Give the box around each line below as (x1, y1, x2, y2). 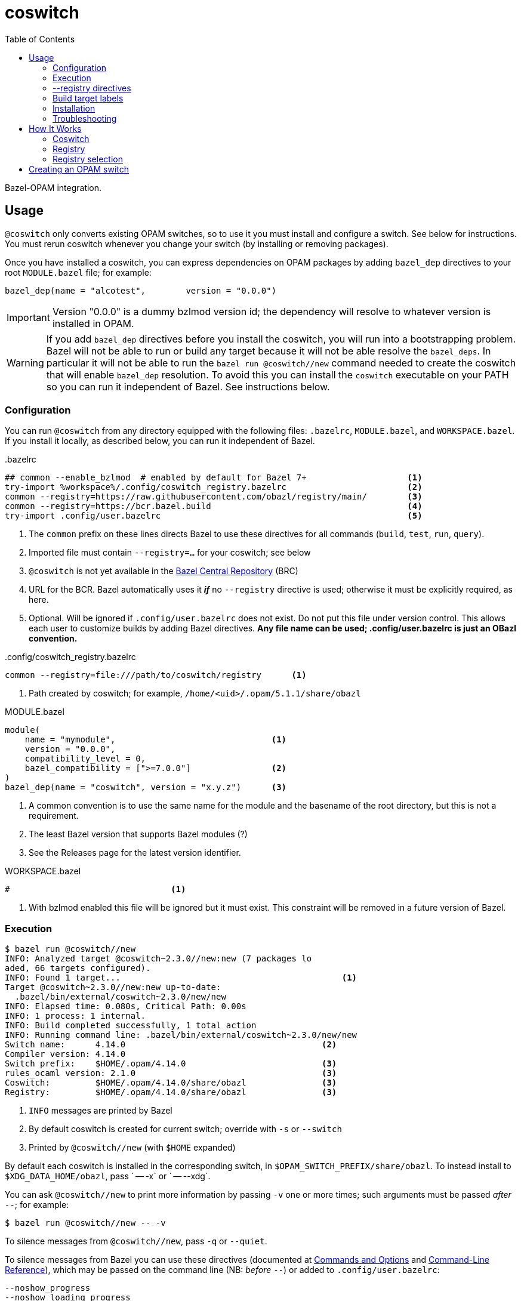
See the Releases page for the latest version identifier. (29, 847, 241, 858)
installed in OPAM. (52, 317, 134, 329)
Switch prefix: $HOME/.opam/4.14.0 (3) (5, 1059, 337, 1069)
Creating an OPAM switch (29, 164, 130, 174)
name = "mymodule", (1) (24, 735, 287, 745)
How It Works (29, 123, 82, 134)
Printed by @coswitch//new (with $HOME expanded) (29, 1142, 236, 1153)
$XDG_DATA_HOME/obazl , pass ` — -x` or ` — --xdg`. (5, 1171, 211, 1182)
